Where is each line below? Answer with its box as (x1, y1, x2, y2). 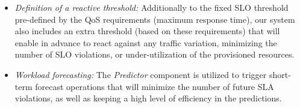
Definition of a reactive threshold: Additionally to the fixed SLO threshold (14, 1, 289, 13)
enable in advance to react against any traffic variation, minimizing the (14, 36, 277, 49)
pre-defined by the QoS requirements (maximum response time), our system (14, 13, 295, 25)
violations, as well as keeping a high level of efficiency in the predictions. (14, 92, 282, 104)
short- (269, 68, 291, 80)
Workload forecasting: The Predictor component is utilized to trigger (14, 68, 267, 80)
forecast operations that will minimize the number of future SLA (35, 80, 274, 92)
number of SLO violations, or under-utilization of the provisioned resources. (14, 48, 295, 61)
